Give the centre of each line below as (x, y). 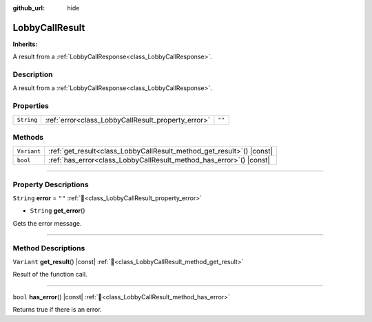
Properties (31, 106)
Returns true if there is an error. (58, 310)
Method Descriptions (49, 248)
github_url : (29, 8)
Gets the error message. (47, 223)
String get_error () (58, 211)
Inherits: (25, 44)
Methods (28, 137)
